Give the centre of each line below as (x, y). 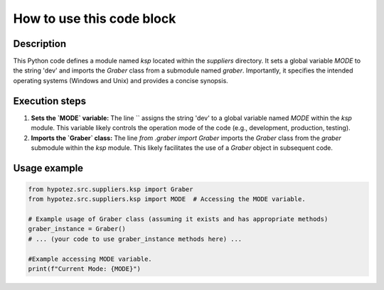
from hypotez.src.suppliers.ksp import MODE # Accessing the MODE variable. (167, 199)
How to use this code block (95, 18)
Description (40, 44)
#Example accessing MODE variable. (90, 259)
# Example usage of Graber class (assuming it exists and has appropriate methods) (178, 219)
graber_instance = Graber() (77, 229)
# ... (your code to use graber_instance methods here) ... (135, 239)
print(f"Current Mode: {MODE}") (85, 269)
